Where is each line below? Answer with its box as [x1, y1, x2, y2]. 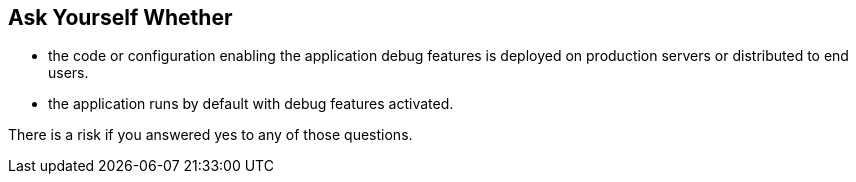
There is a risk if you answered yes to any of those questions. [8, 126, 413, 144]
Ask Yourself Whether [8, 5, 233, 30]
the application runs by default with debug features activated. [48, 95, 454, 113]
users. [48, 64, 89, 82]
